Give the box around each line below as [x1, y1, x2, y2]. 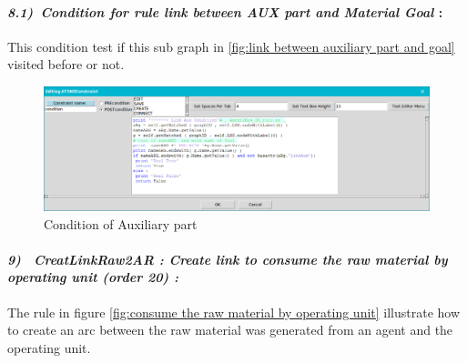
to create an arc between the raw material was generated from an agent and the [7, 320, 453, 339]
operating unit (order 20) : [7, 267, 178, 287]
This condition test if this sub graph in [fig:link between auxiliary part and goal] [7, 36, 455, 55]
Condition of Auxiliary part [44, 214, 198, 233]
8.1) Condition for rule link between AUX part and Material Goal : [7, 2, 443, 21]
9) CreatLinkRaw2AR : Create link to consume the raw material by [7, 249, 448, 268]
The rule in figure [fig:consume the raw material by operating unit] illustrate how [7, 302, 461, 321]
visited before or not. [7, 55, 125, 74]
